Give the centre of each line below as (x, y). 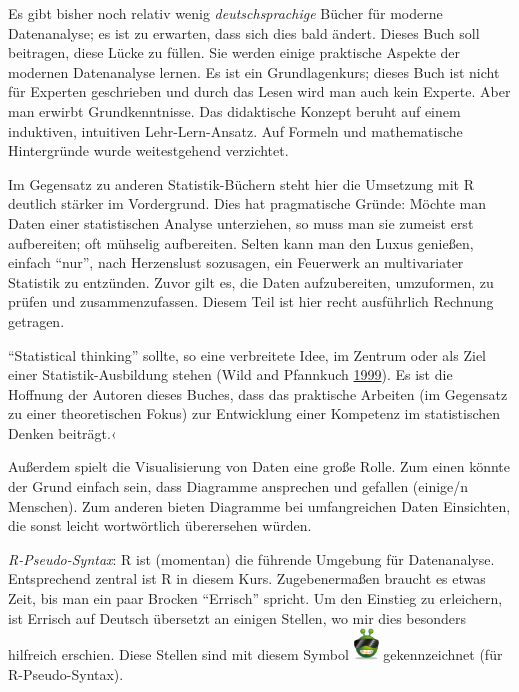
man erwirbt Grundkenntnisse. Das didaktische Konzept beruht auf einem (234, 110)
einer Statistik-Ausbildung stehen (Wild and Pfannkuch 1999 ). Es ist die (230, 374)
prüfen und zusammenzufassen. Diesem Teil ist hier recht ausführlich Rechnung (251, 301)
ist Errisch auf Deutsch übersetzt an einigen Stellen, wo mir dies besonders (237, 617)
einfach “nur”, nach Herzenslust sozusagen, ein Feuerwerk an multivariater (236, 262)
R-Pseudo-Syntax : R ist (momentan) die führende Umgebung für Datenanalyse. (251, 558)
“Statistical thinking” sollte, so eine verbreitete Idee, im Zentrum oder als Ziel (247, 354)
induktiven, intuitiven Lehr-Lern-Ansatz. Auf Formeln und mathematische (235, 130)
